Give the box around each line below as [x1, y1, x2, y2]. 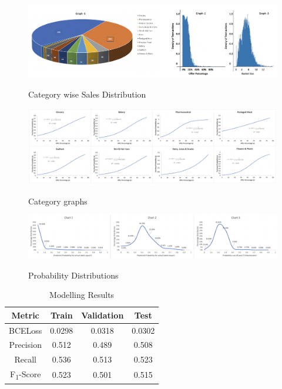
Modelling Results [49, 289, 115, 301]
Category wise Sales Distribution [28, 88, 146, 100]
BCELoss [9, 324, 42, 336]
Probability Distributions [28, 269, 119, 281]
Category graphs [28, 195, 88, 207]
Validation [81, 308, 124, 321]
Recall [14, 353, 36, 365]
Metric [11, 308, 39, 321]
